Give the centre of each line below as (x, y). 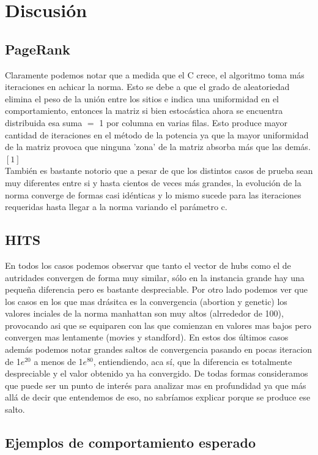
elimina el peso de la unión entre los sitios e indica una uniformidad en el (142, 98)
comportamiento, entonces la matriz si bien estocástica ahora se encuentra (144, 111)
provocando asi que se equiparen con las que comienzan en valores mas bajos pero (158, 325)
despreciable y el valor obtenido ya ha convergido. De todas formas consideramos (157, 373)
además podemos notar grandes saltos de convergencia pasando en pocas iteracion (158, 349)
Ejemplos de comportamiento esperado (130, 442)
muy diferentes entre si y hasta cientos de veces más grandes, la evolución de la (153, 182)
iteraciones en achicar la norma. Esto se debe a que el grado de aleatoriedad (147, 87)
